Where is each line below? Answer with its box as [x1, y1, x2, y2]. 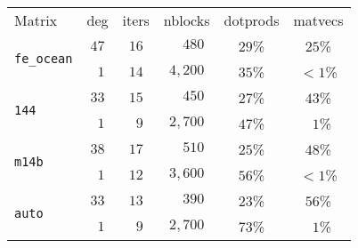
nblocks [163, 10, 210, 30]
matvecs [293, 10, 344, 30]
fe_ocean [14, 52, 73, 66]
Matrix [14, 10, 58, 30]
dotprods [224, 10, 280, 30]
